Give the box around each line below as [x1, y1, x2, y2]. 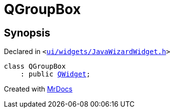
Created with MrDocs [4, 85, 73, 93]
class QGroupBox [4, 62, 66, 71]
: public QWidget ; [20, 70, 91, 78]
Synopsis [4, 26, 50, 39]
